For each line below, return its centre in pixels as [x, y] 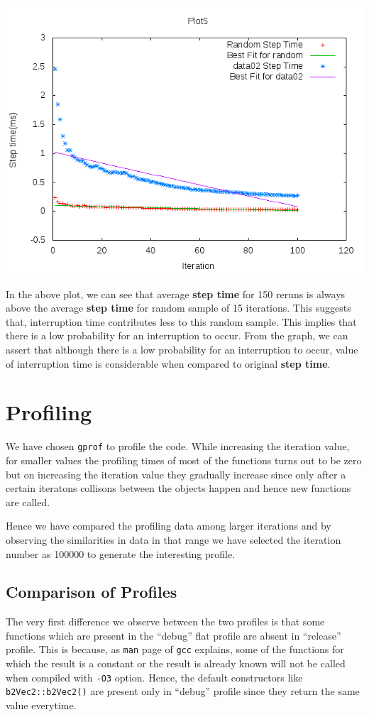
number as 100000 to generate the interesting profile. [121, 553]
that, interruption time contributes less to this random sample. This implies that [181, 321]
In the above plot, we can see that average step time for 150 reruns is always [176, 294]
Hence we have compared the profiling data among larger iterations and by [169, 526]
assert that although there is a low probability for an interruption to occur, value [182, 349]
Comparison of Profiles [92, 592]
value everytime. [41, 705]
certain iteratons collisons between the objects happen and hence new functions [178, 488]
